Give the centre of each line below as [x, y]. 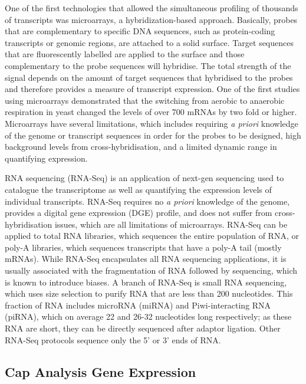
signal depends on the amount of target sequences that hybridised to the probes [149, 77]
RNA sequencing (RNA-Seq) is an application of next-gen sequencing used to [144, 178]
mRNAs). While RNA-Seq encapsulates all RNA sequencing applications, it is [146, 259]
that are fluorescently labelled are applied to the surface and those [125, 54]
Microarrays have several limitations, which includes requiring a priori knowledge [152, 123]
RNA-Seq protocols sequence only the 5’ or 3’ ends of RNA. [113, 339]
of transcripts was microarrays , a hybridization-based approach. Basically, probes [151, 19]
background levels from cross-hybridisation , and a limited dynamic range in [141, 147]
